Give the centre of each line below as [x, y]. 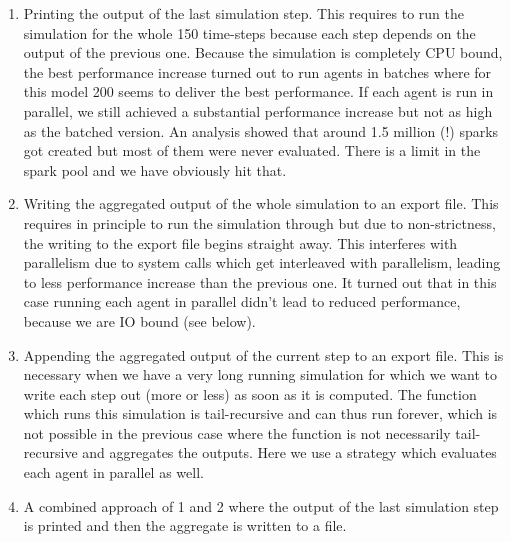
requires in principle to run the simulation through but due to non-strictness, [259, 222]
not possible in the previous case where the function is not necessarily [237, 432]
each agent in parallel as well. [113, 472]
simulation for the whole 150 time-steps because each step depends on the [249, 32]
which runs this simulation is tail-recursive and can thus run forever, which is [260, 413]
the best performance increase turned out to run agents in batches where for [257, 71]
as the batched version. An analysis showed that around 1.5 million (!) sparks [261, 130]
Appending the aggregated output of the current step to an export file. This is [263, 354]
